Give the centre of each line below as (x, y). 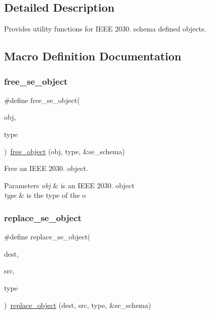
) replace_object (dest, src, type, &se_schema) (78, 305)
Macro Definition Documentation (93, 56)
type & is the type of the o (45, 195)
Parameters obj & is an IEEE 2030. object (69, 185)
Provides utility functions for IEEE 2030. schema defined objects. (105, 29)
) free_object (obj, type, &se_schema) (65, 151)
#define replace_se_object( (47, 237)
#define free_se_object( (42, 100)
